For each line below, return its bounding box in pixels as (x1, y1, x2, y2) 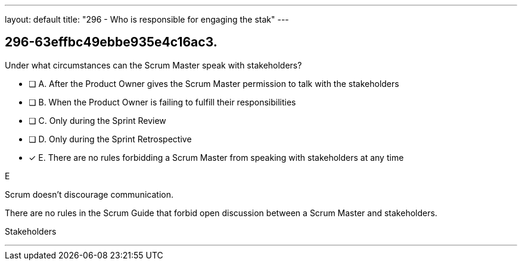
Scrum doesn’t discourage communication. (5, 189, 173, 199)
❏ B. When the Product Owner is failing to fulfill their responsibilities (29, 96, 296, 107)
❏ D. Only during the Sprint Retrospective (29, 133, 192, 144)
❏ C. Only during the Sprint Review (29, 115, 166, 126)
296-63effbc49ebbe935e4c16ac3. (5, 35, 218, 50)
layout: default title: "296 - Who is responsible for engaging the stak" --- (5, 14, 289, 24)
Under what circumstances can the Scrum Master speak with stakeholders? (5, 60, 302, 70)
